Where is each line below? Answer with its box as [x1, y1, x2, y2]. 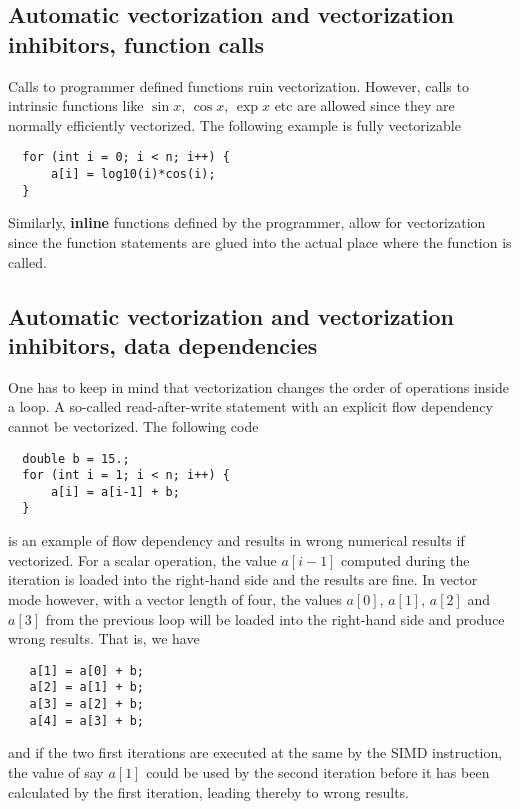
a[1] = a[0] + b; [29, 663, 145, 678]
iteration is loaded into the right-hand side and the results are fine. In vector [8, 569, 478, 590]
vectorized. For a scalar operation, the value [8, 549, 277, 570]
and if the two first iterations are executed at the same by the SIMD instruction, [8, 742, 503, 763]
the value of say [8, 761, 104, 782]
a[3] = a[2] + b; [29, 697, 145, 711]
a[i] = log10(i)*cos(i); [50, 167, 216, 182]
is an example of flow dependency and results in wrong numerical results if [8, 530, 465, 551]
